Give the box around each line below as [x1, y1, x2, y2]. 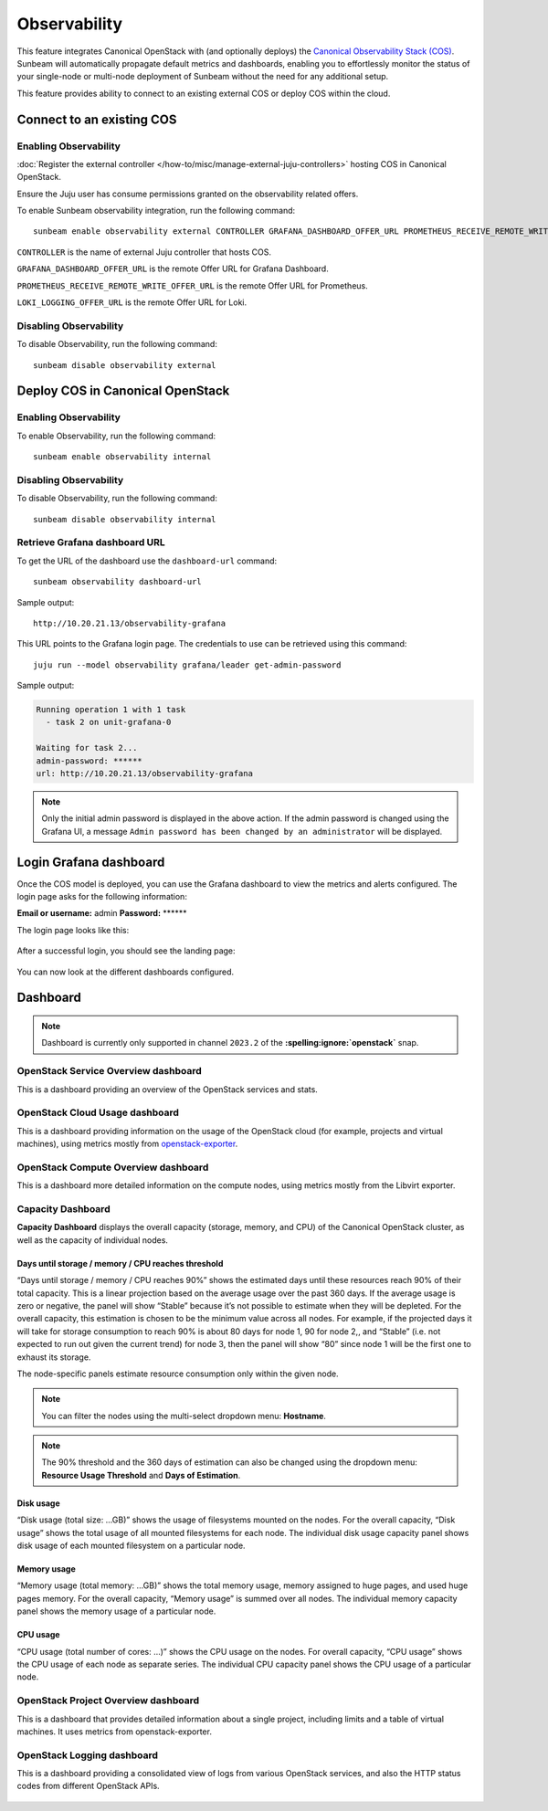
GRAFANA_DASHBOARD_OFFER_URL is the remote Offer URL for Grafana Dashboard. [16, 263, 329, 274]
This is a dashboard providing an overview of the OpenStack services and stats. [16, 1083, 319, 1095]
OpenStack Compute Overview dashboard [16, 1161, 209, 1174]
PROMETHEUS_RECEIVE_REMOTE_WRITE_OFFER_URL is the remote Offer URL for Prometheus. [16, 279, 369, 291]
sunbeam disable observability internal [33, 514, 216, 524]
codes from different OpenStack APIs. [16, 1781, 160, 1792]
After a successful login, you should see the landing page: [16, 945, 237, 956]
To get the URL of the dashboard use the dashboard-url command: [16, 555, 278, 566]
